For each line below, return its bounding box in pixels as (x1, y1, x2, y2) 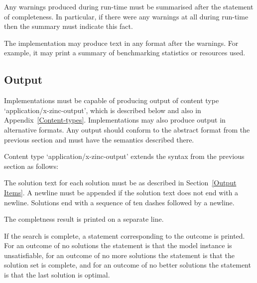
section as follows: (4, 160, 59, 171)
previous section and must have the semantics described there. (4, 134, 194, 144)
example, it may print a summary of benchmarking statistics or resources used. (4, 47, 246, 58)
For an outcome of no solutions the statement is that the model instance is (4, 240, 232, 251)
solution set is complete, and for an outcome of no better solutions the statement (4, 260, 251, 270)
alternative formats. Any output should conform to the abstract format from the (4, 124, 250, 135)
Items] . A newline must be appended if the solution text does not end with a (4, 187, 239, 197)
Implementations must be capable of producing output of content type (4, 95, 219, 106)
